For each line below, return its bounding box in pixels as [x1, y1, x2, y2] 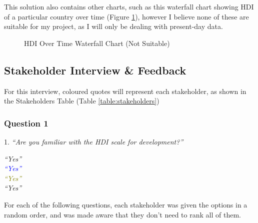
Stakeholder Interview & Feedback [4, 62, 186, 77]
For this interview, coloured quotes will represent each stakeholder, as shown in [4, 85, 246, 96]
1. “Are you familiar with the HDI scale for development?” [4, 136, 183, 146]
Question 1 [4, 116, 48, 129]
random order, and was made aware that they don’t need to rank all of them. [4, 209, 241, 219]
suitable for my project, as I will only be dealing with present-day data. [4, 21, 223, 31]
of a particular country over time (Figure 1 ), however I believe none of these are [4, 11, 249, 21]
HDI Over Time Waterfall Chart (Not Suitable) [24, 37, 170, 48]
